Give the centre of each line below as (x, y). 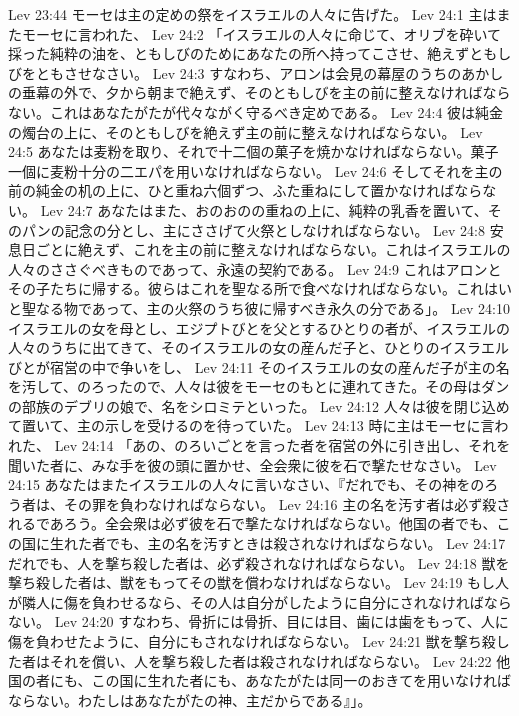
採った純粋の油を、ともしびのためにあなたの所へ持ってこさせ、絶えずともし (260, 53)
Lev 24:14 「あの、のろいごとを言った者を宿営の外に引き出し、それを (282, 445)
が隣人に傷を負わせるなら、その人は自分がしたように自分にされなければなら (260, 601)
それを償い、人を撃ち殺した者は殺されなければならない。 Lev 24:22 (270, 660)
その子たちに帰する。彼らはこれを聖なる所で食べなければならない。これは (253, 288)
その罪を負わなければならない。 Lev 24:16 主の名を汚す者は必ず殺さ (287, 503)
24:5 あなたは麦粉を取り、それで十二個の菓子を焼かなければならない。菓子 (253, 151)
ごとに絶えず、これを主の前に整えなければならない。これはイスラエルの (273, 249)
